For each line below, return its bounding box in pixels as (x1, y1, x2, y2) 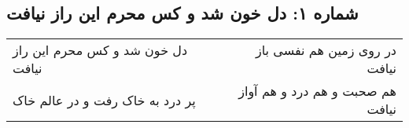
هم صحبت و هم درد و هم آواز (238, 82, 396, 101)
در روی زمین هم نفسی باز (255, 41, 396, 60)
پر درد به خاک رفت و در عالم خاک (13, 90, 196, 109)
